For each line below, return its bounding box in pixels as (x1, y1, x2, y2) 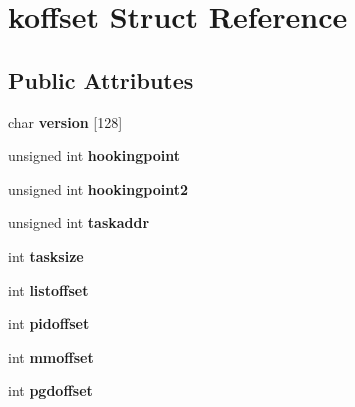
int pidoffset (8, 313, 90, 334)
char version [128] (8, 111, 123, 132)
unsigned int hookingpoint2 (8, 178, 188, 199)
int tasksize (8, 245, 84, 266)
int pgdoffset (8, 380, 93, 401)
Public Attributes (8, 64, 194, 95)
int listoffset (8, 279, 89, 300)
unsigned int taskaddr (8, 212, 150, 233)
